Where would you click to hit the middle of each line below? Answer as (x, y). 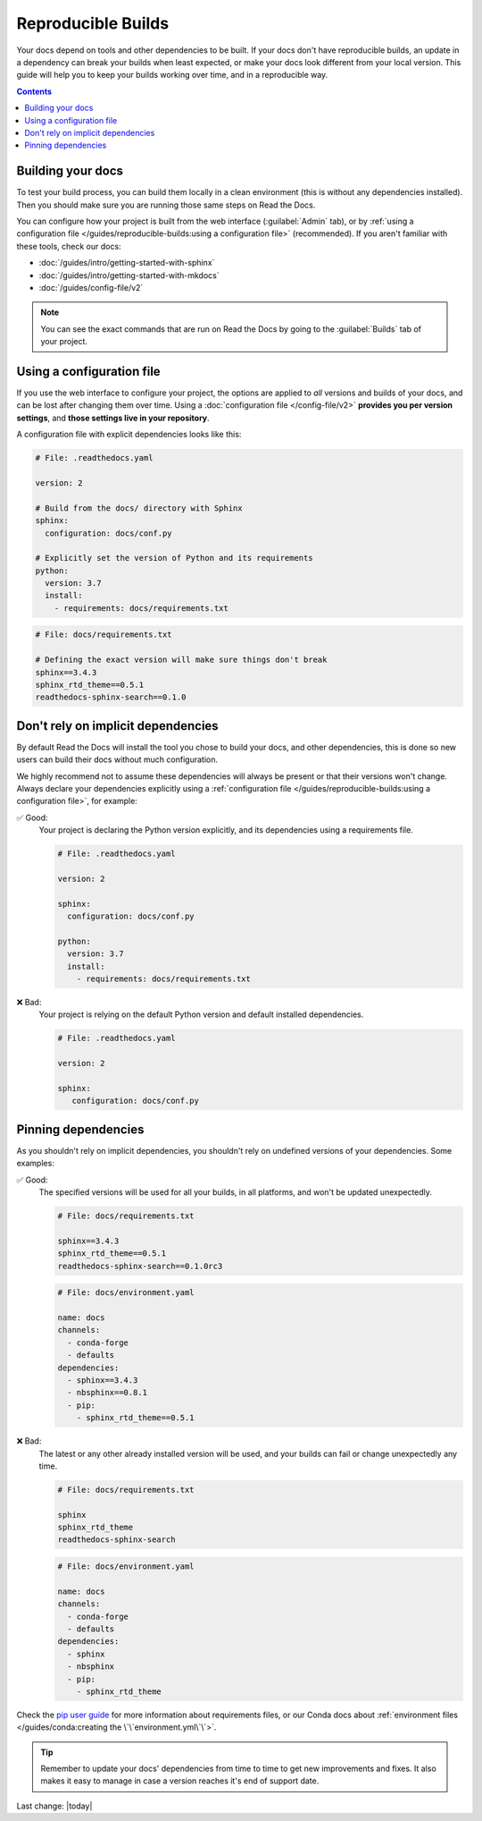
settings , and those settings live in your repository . (113, 418)
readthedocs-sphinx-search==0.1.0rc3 (140, 1266)
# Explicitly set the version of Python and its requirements (174, 558)
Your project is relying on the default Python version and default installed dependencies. (201, 1014)
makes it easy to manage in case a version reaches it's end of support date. (180, 1781)
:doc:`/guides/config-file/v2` (91, 287)
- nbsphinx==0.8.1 (107, 1393)
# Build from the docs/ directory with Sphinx (139, 508)
